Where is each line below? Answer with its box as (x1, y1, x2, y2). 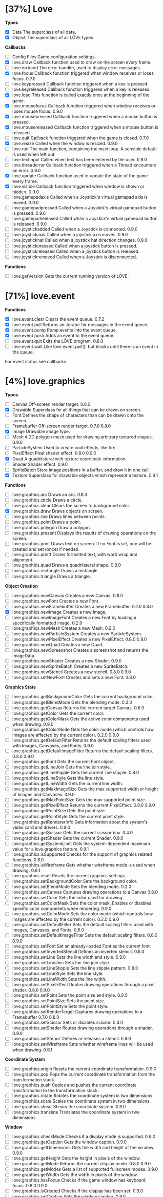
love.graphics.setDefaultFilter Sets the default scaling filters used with (12, 922, 154, 928)
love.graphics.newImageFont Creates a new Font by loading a (12, 614, 137, 620)
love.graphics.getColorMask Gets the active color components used (12, 716, 149, 722)
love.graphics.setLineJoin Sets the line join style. (12, 959, 111, 965)
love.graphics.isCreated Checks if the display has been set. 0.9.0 (12, 1188, 143, 1194)
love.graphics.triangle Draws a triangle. (12, 573, 91, 579)
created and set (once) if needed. (12, 546, 80, 552)
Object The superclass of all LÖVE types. (12, 35, 95, 40)
